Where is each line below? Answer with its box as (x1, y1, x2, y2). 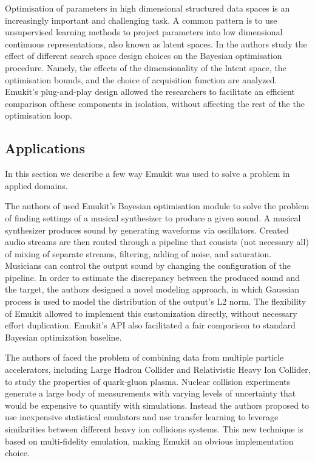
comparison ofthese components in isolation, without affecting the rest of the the (5, 97, 305, 109)
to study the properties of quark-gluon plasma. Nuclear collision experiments (5, 375, 290, 387)
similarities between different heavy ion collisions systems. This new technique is (5, 423, 303, 435)
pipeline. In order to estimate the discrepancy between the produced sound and (5, 271, 300, 283)
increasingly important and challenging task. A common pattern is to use (5, 13, 277, 26)
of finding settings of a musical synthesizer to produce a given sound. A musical (5, 211, 301, 224)
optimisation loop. (5, 109, 72, 122)
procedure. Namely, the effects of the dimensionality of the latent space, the (5, 61, 286, 74)
